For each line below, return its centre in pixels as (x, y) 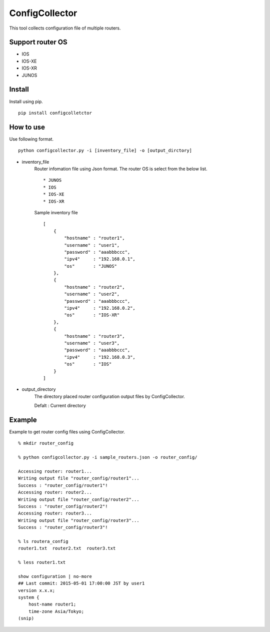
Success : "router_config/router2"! (63, 506)
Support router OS (38, 42)
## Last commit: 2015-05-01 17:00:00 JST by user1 (81, 583)
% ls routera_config (43, 541)
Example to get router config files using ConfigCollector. (67, 432)
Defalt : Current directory (60, 406)
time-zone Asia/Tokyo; (56, 611)
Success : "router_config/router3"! (63, 527)
